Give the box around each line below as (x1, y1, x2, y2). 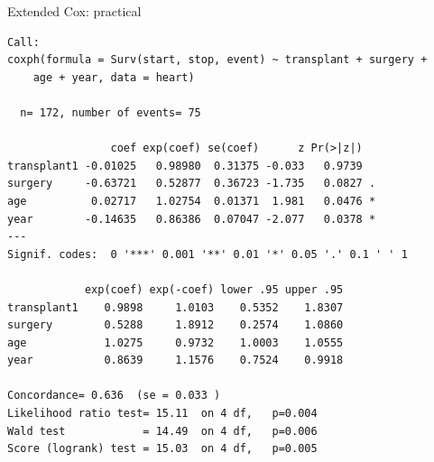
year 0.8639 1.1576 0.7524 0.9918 (7, 354, 344, 367)
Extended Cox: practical (7, 2, 142, 20)
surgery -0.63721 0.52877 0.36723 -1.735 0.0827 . (7, 177, 376, 190)
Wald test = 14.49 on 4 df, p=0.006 (7, 424, 318, 438)
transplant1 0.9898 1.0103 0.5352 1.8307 (7, 300, 344, 314)
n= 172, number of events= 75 (20, 106, 201, 119)
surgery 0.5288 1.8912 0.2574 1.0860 (7, 319, 344, 332)
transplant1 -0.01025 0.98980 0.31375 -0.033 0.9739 (7, 159, 363, 172)
